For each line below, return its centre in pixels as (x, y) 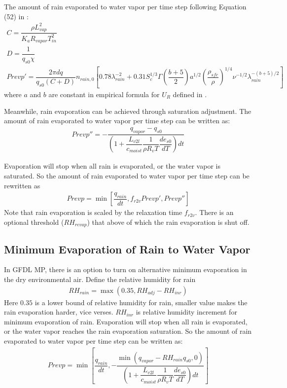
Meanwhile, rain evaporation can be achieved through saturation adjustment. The (128, 111)
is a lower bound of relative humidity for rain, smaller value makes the (141, 302)
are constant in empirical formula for (104, 94)
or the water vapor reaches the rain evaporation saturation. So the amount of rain (128, 331)
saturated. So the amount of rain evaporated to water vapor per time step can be (127, 176)
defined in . (190, 94)
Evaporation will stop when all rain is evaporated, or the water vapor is (112, 166)
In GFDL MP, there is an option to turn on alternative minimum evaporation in (126, 269)
